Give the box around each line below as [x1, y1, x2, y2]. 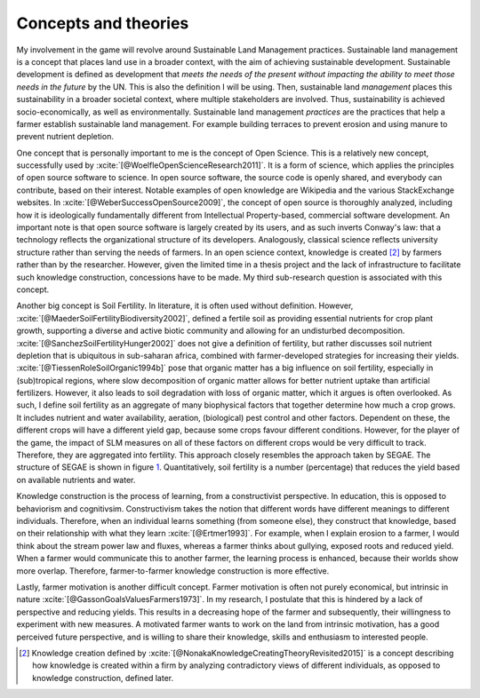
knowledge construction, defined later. [32, 672, 173, 683]
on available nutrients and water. [16, 474, 136, 485]
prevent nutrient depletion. [16, 131, 115, 142]
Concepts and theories [16, 13, 189, 33]
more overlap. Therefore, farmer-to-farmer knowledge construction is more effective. [16, 565, 330, 576]
